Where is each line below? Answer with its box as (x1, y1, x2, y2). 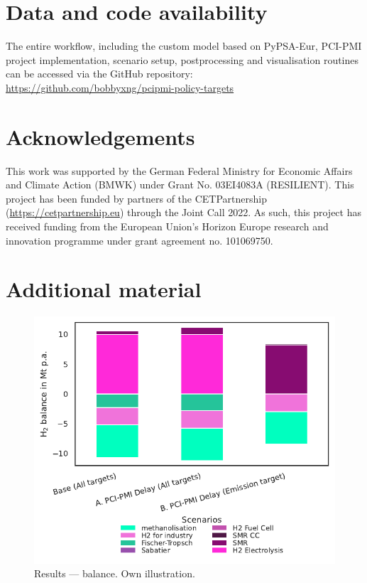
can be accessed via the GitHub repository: (6, 66, 193, 81)
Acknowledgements (6, 122, 195, 151)
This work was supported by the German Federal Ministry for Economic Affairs (6, 163, 353, 178)
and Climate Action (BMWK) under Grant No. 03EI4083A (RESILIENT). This (6, 177, 354, 192)
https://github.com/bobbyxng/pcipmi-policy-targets (6, 80, 234, 95)
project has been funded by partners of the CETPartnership (6, 191, 267, 205)
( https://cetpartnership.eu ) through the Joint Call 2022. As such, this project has (6, 205, 361, 220)
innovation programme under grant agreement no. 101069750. (6, 232, 273, 247)
